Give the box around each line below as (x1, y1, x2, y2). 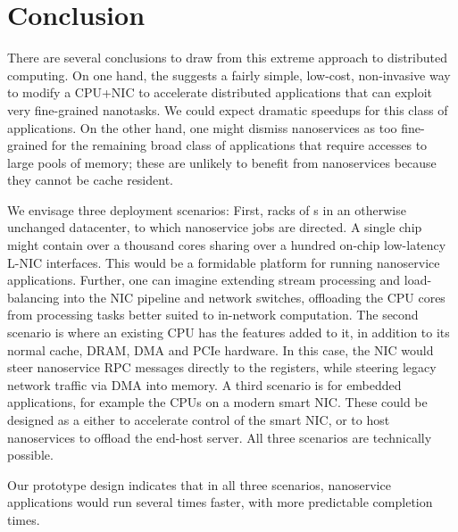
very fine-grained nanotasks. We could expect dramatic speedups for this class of (7, 100, 448, 119)
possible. (7, 445, 54, 464)
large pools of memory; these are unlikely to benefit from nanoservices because (7, 153, 437, 171)
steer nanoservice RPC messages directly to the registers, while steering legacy (7, 358, 437, 377)
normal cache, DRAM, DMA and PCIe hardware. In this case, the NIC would (7, 340, 434, 359)
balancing (7, 287, 60, 306)
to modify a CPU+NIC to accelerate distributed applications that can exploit (7, 83, 433, 102)
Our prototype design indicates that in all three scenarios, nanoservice (7, 475, 391, 494)
